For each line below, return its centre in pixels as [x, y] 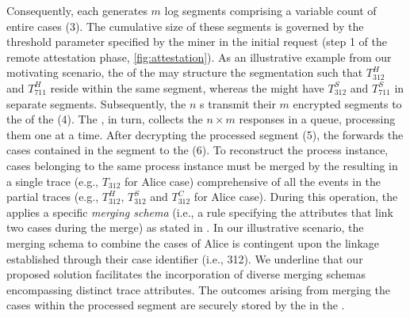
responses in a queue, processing [317, 119]
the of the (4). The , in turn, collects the [105, 119]
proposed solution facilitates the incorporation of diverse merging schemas [186, 274]
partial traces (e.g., [53, 197]
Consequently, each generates [77, 10]
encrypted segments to [347, 103]
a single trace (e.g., [52, 181]
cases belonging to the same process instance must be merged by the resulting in [202, 165]
